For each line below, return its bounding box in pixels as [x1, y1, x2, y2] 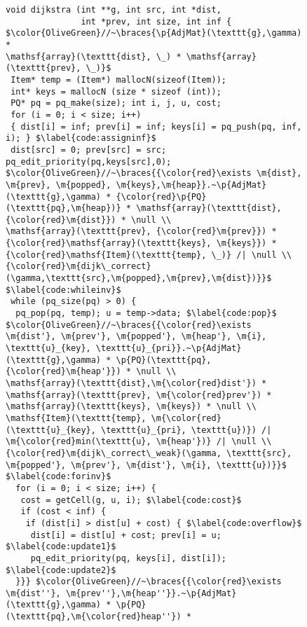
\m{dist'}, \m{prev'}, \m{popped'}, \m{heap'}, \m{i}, [6, 331, 267, 342]
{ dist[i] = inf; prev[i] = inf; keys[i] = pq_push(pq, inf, [11, 121, 302, 132]
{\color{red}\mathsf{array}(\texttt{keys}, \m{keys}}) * [6, 238, 277, 249]
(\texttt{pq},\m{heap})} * [6, 203, 131, 214]
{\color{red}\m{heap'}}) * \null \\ [6, 366, 177, 377]
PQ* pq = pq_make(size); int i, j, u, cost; [11, 98, 221, 109]
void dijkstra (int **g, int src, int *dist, [6, 5, 221, 15]
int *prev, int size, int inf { [81, 16, 232, 27]
